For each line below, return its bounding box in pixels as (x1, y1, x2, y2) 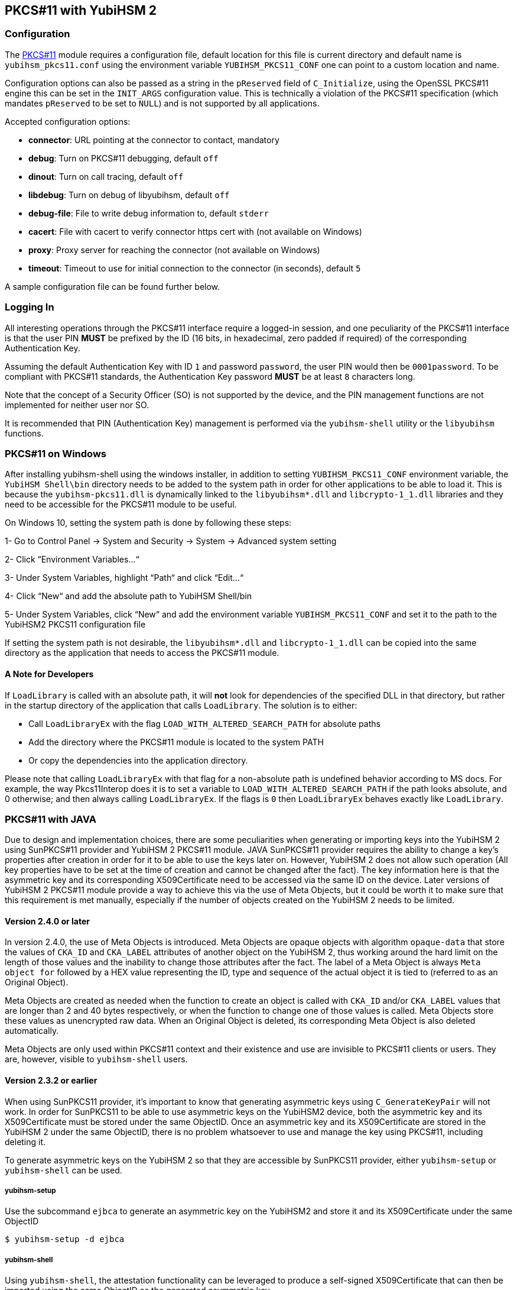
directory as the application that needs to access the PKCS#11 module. (5, 648, 279, 658)
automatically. (5, 1026, 59, 1036)
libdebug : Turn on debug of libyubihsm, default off (28, 189, 230, 200)
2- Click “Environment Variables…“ (5, 554, 139, 565)
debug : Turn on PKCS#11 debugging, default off (28, 153, 219, 163)
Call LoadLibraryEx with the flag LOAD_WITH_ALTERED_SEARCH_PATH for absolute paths (28, 718, 381, 729)
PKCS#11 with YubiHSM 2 (5, 3, 157, 18)
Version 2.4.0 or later (5, 916, 90, 926)
